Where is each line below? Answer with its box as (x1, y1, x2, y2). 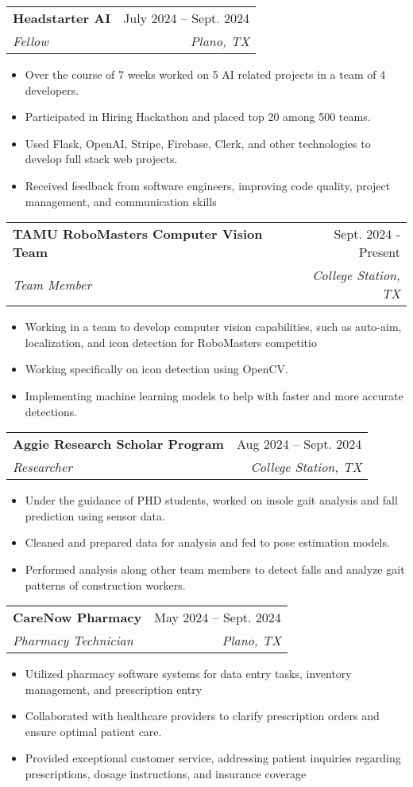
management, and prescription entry (25, 680, 203, 697)
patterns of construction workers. (25, 576, 186, 593)
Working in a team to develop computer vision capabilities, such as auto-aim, (25, 318, 402, 335)
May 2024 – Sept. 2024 (154, 608, 281, 627)
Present (358, 243, 400, 262)
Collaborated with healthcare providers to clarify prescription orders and (25, 707, 380, 724)
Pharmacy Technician (13, 631, 133, 650)
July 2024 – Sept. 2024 (123, 9, 250, 27)
